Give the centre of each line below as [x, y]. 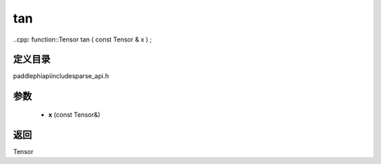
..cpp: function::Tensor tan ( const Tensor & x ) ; [83, 39]
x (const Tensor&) [74, 114]
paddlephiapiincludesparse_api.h [61, 76]
